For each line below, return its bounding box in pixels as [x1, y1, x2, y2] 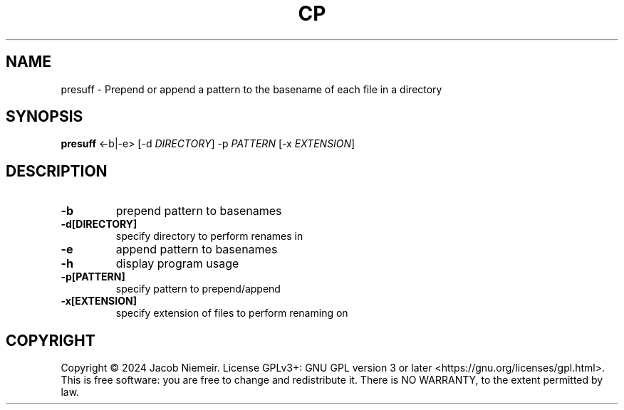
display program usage [115, 256, 239, 271]
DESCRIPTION [6, 162, 108, 180]
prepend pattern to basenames [115, 204, 282, 219]
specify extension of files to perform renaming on [115, 307, 348, 320]
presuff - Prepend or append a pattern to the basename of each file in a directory [61, 83, 442, 95]
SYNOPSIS [6, 107, 83, 126]
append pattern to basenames [115, 242, 278, 257]
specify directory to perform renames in [115, 230, 303, 243]
